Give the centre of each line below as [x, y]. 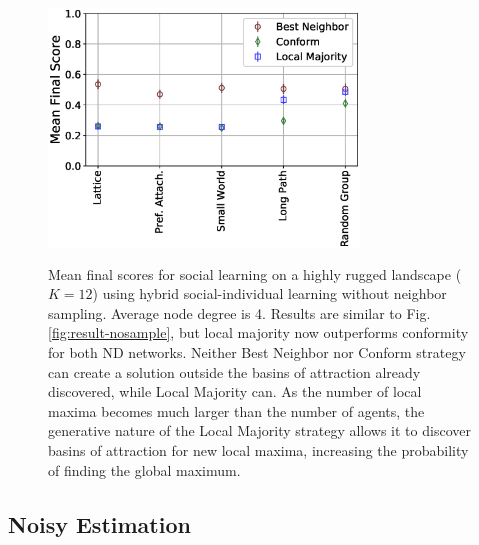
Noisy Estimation [99, 523]
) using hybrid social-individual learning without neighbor [269, 293]
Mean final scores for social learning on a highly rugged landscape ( [255, 273]
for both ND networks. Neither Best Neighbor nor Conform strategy [257, 351]
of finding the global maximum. [144, 469]
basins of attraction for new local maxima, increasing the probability [258, 449]
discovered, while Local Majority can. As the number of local [235, 391]
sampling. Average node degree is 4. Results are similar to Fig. [239, 312]
